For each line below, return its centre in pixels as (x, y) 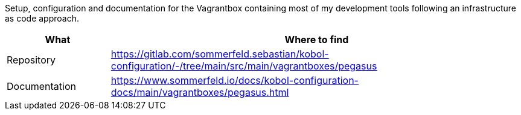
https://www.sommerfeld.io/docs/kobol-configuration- (235, 80)
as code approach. (42, 18)
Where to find (317, 40)
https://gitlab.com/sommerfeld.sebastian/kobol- (220, 54)
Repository (31, 60)
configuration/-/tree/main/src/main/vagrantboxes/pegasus (244, 66)
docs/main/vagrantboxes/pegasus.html (200, 92)
